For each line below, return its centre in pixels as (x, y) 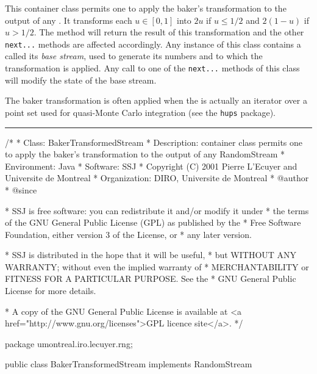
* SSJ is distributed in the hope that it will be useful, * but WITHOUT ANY (151, 255)
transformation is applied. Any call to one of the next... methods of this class (152, 68)
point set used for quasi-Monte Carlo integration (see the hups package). (140, 112)
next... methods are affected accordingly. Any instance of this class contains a (153, 44)
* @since (21, 189)
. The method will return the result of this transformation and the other (169, 32)
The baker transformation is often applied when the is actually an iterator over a (156, 100)
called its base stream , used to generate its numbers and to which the (134, 56)
